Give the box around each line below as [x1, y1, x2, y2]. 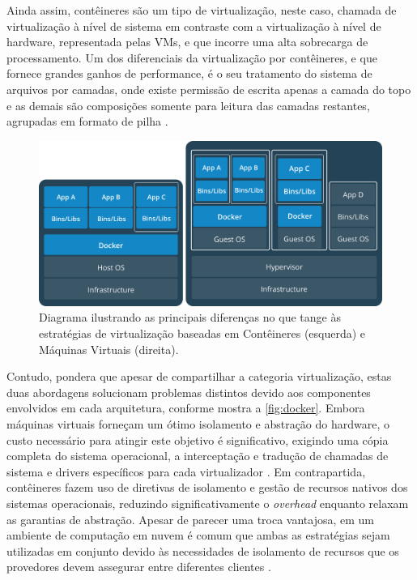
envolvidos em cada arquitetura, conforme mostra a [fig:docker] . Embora [6, 399, 365, 416]
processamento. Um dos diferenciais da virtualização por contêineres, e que [6, 49, 377, 66]
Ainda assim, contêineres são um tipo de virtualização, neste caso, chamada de [6, 2, 397, 18]
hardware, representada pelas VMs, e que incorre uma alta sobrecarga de [6, 33, 368, 50]
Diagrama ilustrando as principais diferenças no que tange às [39, 309, 341, 326]
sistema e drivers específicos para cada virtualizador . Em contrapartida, [6, 463, 366, 480]
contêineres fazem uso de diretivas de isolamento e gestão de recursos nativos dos [6, 479, 408, 496]
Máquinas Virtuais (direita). [39, 340, 179, 357]
